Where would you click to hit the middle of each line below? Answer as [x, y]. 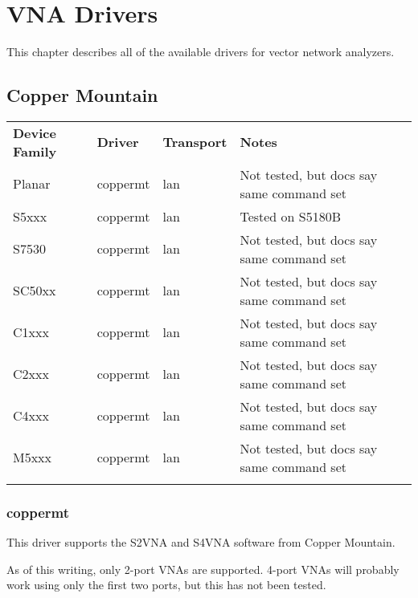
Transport [195, 142]
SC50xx [35, 291]
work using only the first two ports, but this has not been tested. [166, 585]
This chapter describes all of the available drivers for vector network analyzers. [201, 52]
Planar [32, 184]
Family [35, 151]
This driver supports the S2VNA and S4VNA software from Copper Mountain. [201, 542]
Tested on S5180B [291, 216]
